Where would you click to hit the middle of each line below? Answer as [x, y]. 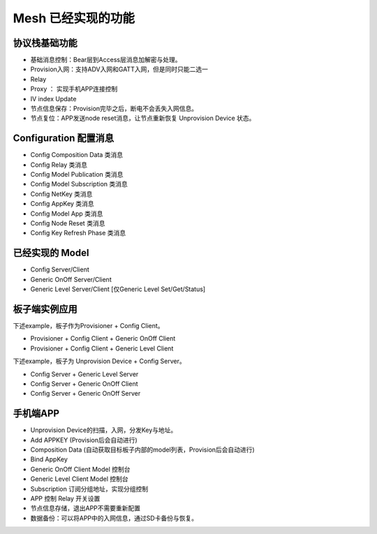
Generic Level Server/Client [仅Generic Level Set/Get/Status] [118, 289]
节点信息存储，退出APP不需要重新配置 [86, 508]
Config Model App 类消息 [67, 214]
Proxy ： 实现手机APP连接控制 [74, 89]
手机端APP [36, 414]
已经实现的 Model [51, 253]
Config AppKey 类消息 [62, 204]
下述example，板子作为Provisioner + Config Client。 [88, 326]
